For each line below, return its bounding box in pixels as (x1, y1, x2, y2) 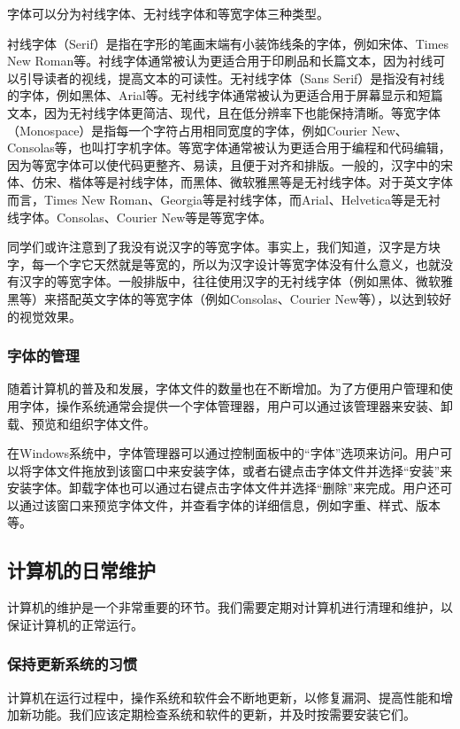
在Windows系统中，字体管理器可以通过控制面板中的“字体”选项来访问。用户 (7, 444, 441, 462)
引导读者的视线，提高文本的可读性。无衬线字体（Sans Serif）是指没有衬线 (19, 68, 445, 87)
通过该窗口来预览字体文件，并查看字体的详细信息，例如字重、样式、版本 (19, 495, 441, 514)
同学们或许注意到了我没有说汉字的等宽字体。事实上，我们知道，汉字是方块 (7, 237, 441, 256)
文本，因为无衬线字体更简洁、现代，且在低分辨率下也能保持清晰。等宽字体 (7, 103, 441, 121)
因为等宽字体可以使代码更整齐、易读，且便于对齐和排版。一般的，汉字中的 (7, 155, 441, 174)
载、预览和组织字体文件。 (7, 414, 156, 432)
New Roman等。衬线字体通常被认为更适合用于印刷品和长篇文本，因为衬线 (7, 51, 433, 70)
